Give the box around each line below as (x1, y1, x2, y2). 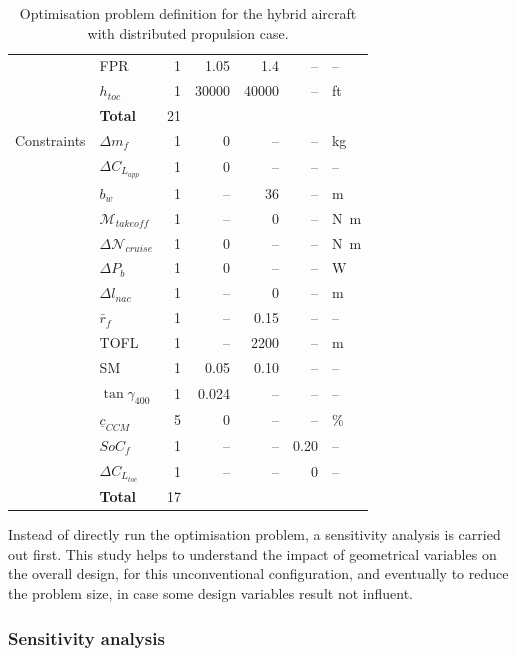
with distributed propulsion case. (87, 22, 289, 43)
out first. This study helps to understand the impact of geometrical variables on (8, 543, 497, 564)
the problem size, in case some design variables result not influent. (8, 583, 413, 604)
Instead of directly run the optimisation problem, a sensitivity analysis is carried (8, 524, 501, 545)
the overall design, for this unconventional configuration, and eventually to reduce (8, 563, 509, 584)
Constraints (15, 129, 86, 150)
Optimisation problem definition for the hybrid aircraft (19, 3, 357, 23)
